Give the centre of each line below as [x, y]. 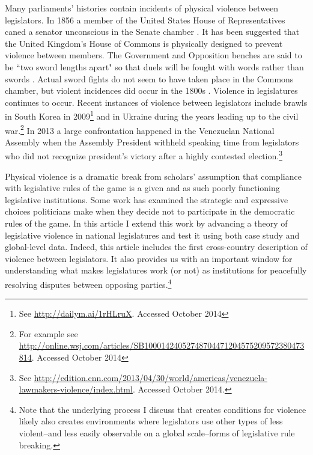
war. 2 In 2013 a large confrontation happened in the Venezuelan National [140, 129]
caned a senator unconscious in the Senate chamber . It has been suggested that [152, 32]
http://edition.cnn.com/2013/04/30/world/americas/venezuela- [150, 377]
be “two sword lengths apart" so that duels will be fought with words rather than [154, 66]
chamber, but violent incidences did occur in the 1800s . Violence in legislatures [151, 90]
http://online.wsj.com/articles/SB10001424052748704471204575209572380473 [162, 345]
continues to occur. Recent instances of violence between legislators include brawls [156, 102]
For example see [48, 333]
